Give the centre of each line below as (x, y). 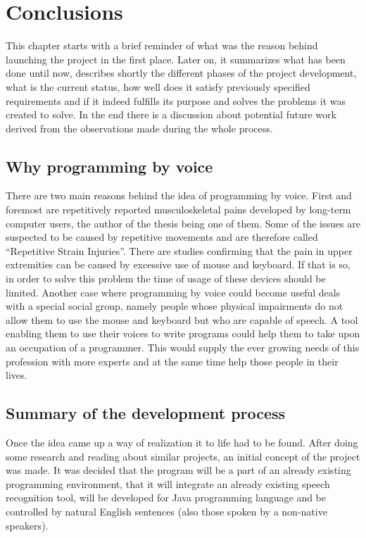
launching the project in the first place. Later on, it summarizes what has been (176, 59)
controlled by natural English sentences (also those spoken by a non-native (166, 511)
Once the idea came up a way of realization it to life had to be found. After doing (182, 442)
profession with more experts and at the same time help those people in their (172, 361)
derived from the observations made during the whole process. (139, 128)
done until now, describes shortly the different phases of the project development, (181, 73)
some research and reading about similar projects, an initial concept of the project (183, 456)
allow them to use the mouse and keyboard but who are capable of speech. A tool (182, 319)
